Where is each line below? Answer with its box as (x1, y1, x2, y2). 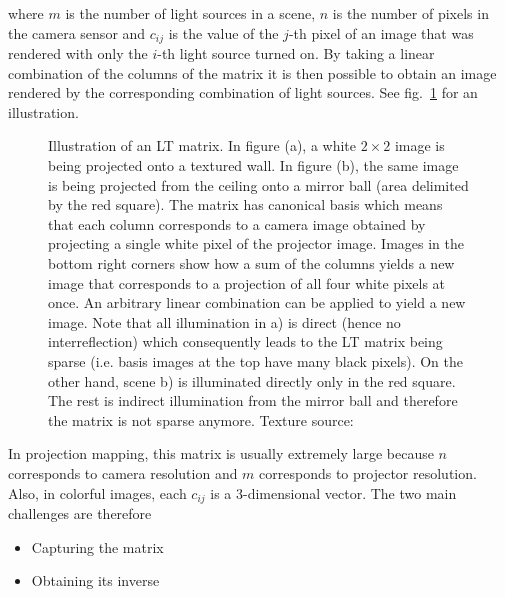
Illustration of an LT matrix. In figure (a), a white (48, 135, 357, 156)
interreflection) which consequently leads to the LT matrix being (48, 331, 443, 352)
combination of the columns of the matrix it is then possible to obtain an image (8, 62, 497, 83)
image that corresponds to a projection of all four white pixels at (48, 272, 446, 293)
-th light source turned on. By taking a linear (157, 43, 435, 64)
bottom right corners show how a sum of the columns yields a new (48, 252, 455, 273)
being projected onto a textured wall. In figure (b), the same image (48, 155, 459, 176)
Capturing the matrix (31, 536, 164, 557)
